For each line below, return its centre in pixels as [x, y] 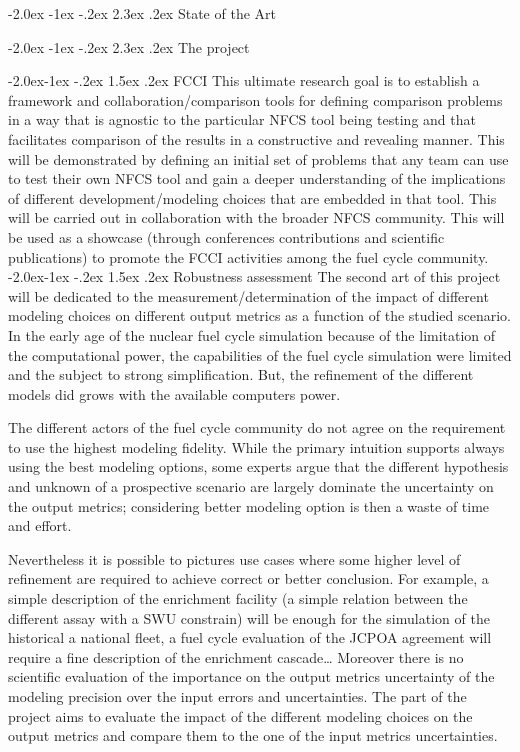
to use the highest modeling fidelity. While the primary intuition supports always [256, 446]
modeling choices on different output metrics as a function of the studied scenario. [259, 315]
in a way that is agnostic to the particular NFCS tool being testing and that [242, 119]
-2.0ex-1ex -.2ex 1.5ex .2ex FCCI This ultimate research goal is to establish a [244, 80]
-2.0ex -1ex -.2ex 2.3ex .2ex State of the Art [142, 13]
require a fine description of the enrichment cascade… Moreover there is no [236, 656]
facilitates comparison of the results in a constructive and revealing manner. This [256, 138]
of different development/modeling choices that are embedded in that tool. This [252, 197]
